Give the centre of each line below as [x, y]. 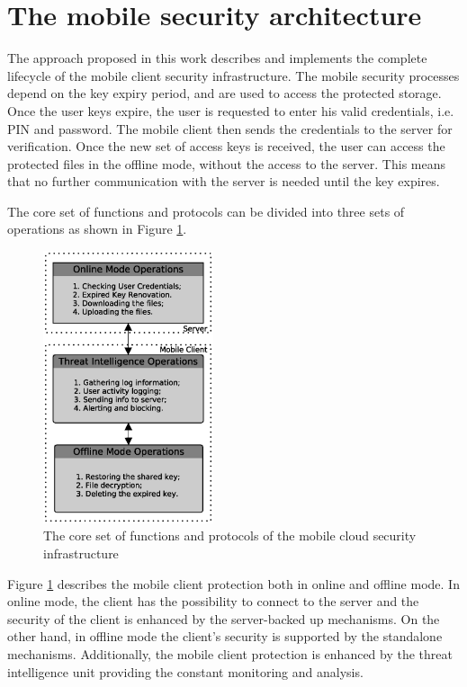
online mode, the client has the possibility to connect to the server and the [213, 601]
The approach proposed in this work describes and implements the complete [217, 58]
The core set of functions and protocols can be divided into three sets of [206, 211]
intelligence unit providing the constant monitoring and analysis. [185, 671]
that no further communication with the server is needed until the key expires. [224, 181]
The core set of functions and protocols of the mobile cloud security [230, 535]
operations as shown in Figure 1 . [97, 229]
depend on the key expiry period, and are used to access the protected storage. [225, 93]
